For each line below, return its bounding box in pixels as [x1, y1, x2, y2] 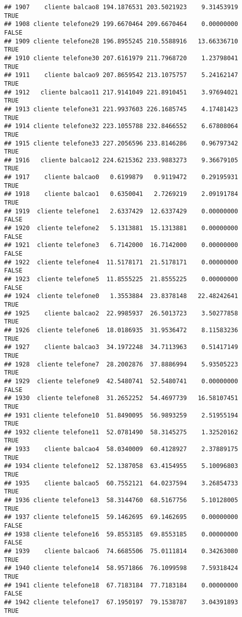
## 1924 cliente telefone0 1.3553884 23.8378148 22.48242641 [4, 292, 238, 300]
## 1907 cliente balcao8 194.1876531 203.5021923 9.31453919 [4, 4, 238, 11]
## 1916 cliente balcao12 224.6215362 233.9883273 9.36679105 [4, 156, 238, 164]
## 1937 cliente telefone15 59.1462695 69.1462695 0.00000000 [4, 513, 238, 521]
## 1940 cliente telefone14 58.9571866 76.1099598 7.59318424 [4, 564, 238, 572]
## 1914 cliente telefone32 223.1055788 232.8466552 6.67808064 [4, 122, 238, 130]
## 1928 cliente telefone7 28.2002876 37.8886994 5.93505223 [4, 360, 238, 368]
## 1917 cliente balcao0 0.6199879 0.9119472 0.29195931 [4, 174, 238, 181]
